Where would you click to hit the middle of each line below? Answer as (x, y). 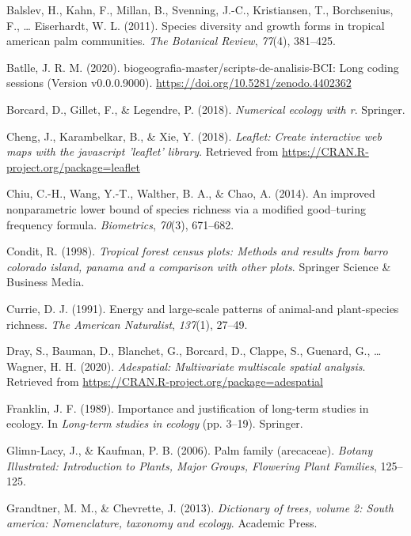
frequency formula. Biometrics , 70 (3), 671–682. (120, 224)
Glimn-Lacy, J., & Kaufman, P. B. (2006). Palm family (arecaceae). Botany (190, 450)
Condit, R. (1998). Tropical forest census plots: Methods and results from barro (197, 251)
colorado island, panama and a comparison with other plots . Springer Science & (199, 266)
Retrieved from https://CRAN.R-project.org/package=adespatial (165, 381)
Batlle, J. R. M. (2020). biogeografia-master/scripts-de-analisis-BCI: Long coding (203, 67)
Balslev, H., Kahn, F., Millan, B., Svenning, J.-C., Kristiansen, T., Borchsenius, (200, 9)
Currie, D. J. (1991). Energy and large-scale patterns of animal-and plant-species (203, 308)
